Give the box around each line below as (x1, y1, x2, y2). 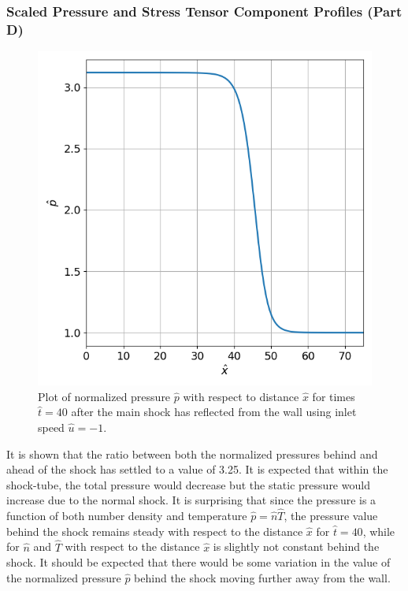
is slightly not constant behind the (213, 538, 380, 555)
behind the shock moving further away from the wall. (134, 569, 391, 585)
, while (362, 522, 395, 539)
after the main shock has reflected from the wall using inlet (71, 403, 357, 420)
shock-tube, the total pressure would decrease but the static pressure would (6, 476, 370, 492)
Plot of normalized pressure (38, 388, 171, 404)
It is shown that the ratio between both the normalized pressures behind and (6, 445, 378, 462)
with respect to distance (183, 388, 299, 404)
